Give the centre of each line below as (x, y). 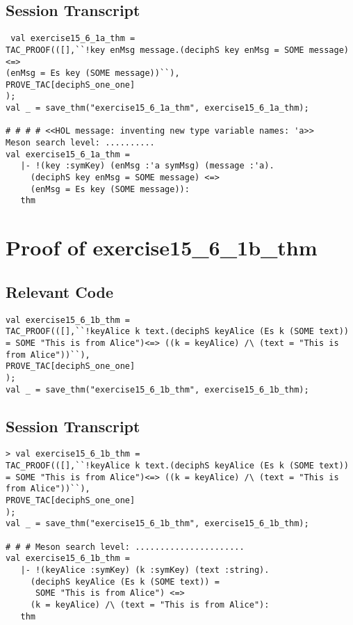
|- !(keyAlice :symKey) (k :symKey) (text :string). (145, 570)
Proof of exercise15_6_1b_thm (162, 247)
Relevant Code (59, 291)
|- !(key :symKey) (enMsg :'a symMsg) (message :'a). (147, 166)
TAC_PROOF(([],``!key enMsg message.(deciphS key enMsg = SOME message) (177, 50)
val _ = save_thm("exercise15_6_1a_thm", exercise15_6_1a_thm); (157, 108)
